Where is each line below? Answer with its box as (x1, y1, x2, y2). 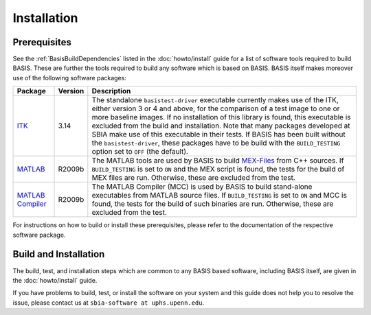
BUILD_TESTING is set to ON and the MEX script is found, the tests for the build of (91, 165, 345, 174)
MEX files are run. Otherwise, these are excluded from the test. (91, 173, 295, 183)
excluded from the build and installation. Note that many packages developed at (91, 121, 350, 130)
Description (91, 86, 131, 96)
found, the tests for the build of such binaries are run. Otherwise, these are (91, 199, 334, 209)
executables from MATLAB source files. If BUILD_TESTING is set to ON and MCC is (91, 191, 347, 200)
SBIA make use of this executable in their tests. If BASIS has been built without (91, 130, 346, 139)
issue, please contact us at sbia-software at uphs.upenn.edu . (12, 299, 205, 307)
